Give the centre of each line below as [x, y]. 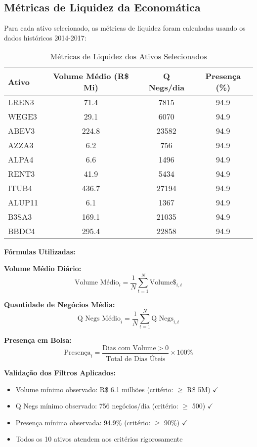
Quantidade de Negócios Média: [60, 304]
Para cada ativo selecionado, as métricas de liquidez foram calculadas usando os [125, 28]
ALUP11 [23, 203]
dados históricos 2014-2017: [45, 37]
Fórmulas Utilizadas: [40, 252]
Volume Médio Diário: [43, 268]
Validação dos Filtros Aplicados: [60, 372]
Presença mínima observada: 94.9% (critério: [83, 422]
